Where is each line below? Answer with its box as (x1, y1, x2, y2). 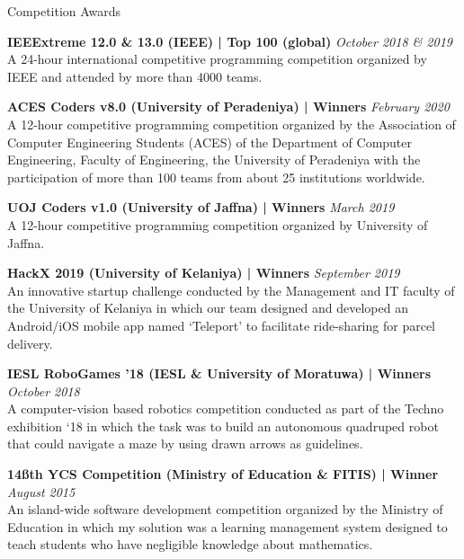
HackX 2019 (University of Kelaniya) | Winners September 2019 (7, 263, 400, 282)
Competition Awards (7, 2, 121, 20)
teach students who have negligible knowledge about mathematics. (7, 535, 373, 554)
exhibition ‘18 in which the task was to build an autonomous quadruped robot (7, 416, 439, 435)
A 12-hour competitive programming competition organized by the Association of (7, 114, 456, 133)
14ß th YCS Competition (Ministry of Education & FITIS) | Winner (7, 465, 439, 484)
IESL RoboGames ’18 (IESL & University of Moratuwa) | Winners (7, 364, 432, 383)
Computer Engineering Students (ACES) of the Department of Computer (7, 132, 413, 151)
